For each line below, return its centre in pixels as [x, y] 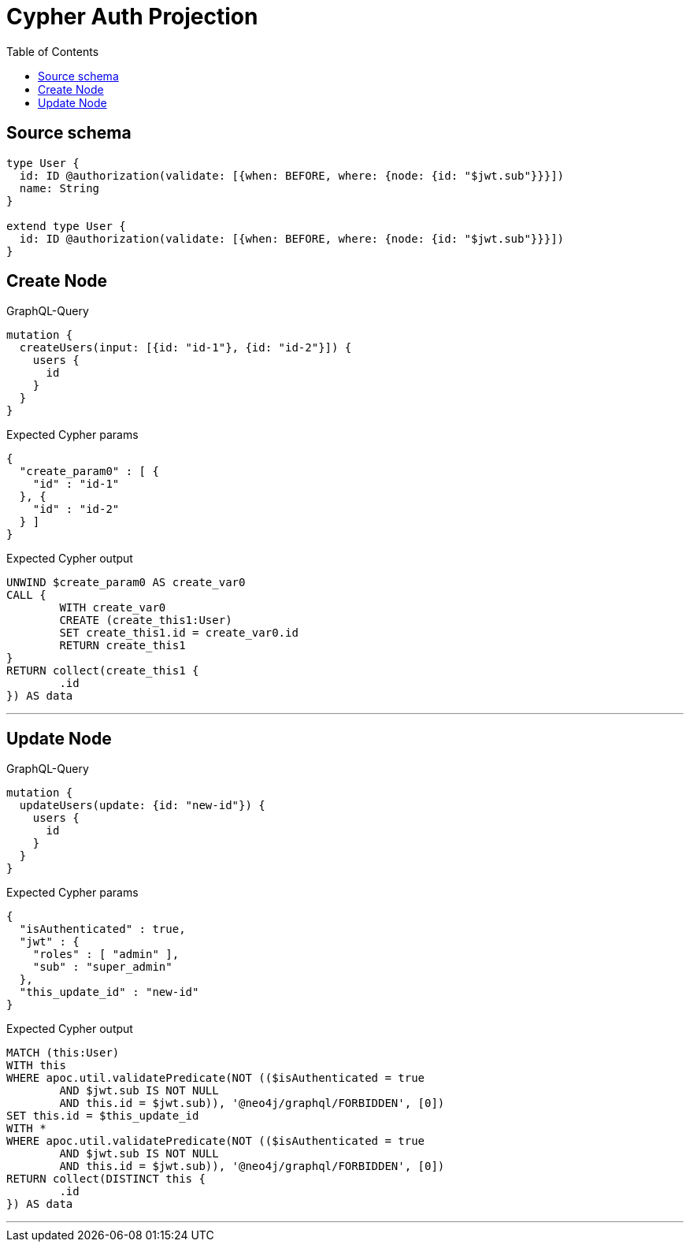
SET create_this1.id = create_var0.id [179, 633]
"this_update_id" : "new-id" [109, 992]
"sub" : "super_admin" [102, 967]
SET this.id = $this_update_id [103, 1116]
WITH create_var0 [113, 608]
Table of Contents [53, 51]
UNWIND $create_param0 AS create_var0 [126, 583]
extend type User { [66, 226]
